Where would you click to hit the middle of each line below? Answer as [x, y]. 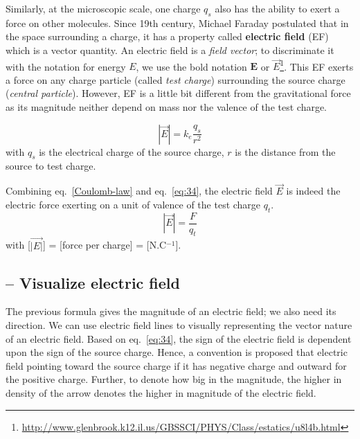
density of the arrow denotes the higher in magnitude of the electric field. [161, 393]
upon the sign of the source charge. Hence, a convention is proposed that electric [177, 352]
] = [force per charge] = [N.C [105, 245]
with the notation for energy [66, 66]
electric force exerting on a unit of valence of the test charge [133, 204]
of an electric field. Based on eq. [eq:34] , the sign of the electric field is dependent [179, 338]
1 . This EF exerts [317, 65]
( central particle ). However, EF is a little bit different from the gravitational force [178, 93]
